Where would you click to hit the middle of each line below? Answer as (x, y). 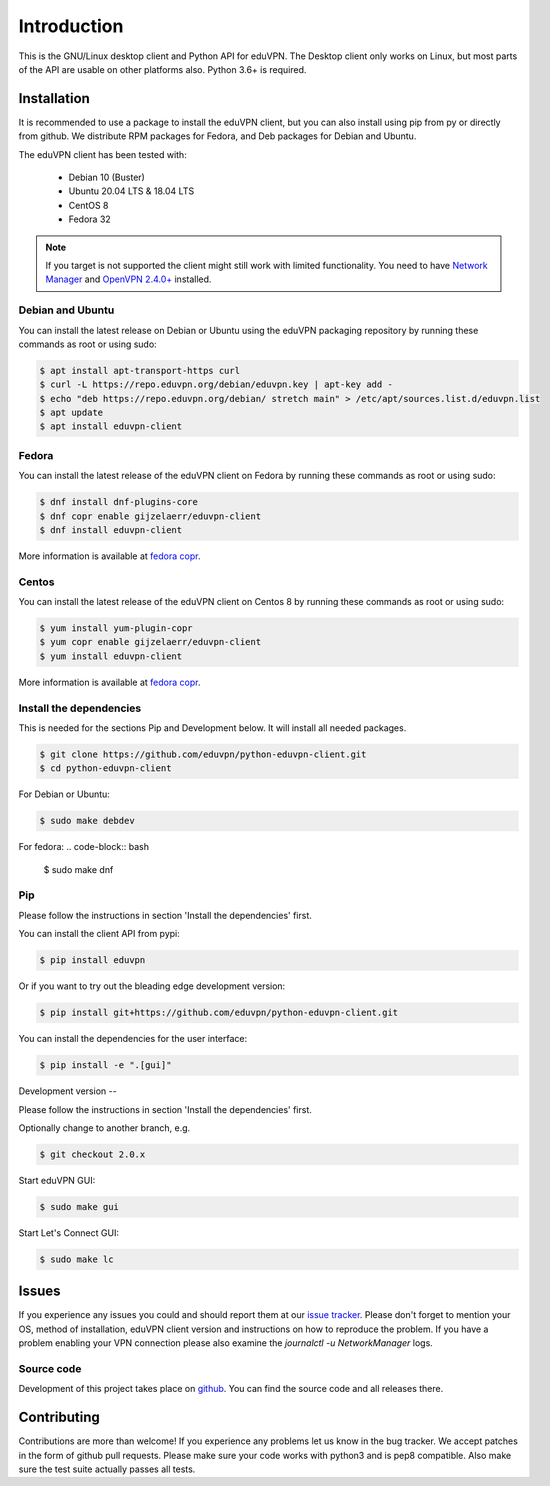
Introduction (71, 26)
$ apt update (71, 413)
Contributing (59, 1417)
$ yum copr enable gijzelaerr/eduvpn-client (150, 642)
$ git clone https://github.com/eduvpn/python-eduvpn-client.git (203, 754)
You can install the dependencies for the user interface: (133, 1039)
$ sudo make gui (79, 1206)
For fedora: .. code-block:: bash (84, 847)
